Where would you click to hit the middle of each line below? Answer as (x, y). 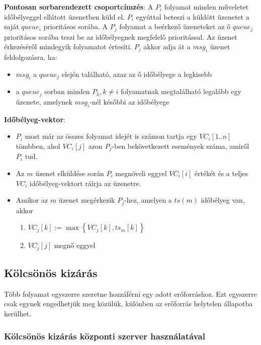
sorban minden (67, 91)
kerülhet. (18, 313)
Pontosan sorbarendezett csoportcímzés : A (79, 7)
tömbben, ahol (38, 146)
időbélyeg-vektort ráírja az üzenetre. (85, 183)
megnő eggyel (75, 245)
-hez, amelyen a (148, 200)
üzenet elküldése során (70, 173)
